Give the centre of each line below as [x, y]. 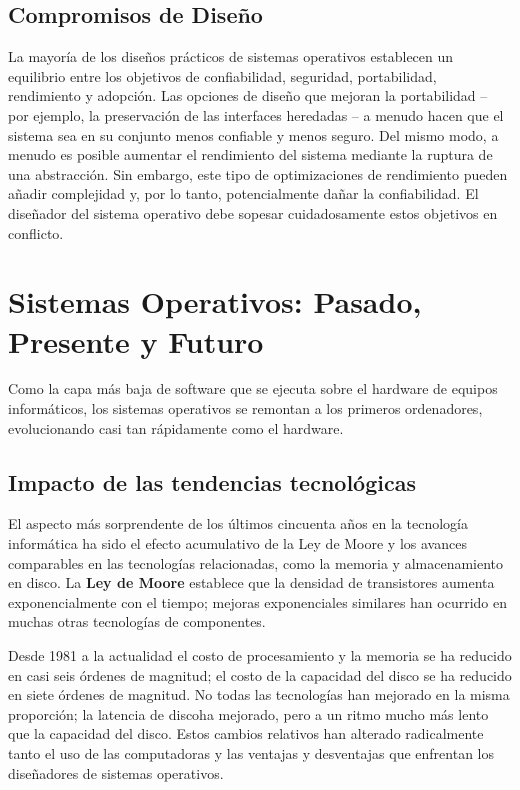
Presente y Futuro [136, 340]
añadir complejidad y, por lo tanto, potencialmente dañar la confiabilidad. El [243, 193]
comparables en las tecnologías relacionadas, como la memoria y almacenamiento [256, 562]
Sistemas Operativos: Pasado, [215, 301]
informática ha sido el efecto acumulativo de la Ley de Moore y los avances [237, 543]
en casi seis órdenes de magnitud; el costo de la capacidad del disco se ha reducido [260, 674]
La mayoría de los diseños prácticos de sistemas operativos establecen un [231, 56]
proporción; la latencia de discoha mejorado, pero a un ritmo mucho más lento [248, 713]
